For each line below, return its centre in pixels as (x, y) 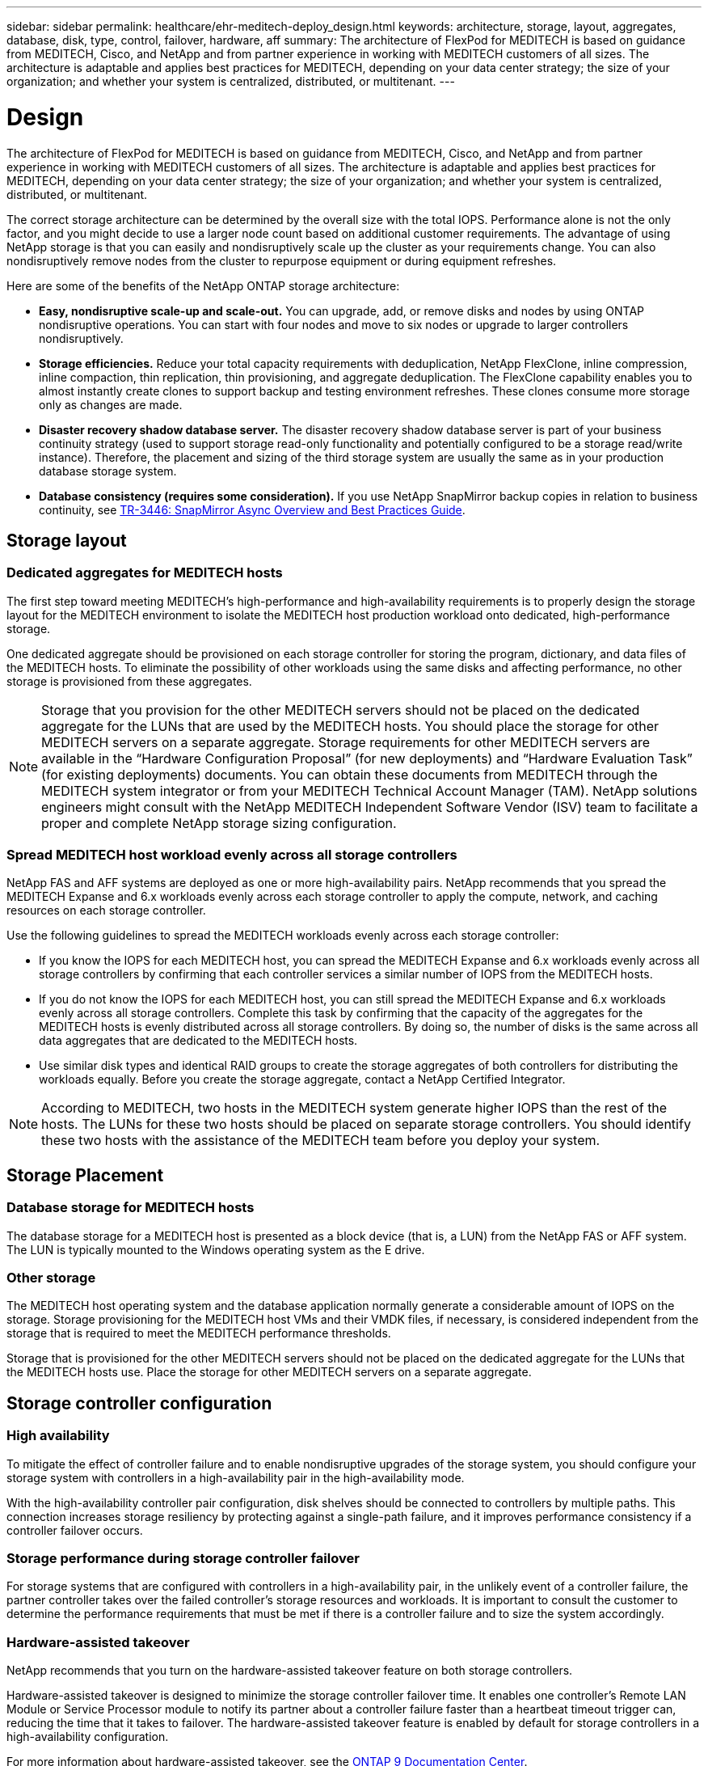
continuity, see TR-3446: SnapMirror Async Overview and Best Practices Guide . (252, 509)
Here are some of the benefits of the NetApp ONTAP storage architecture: (203, 285)
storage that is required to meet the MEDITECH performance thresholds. (199, 1333)
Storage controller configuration (139, 1403)
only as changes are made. (111, 404)
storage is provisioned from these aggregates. (129, 681)
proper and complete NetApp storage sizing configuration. (219, 823)
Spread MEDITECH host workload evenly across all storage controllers (232, 855)
